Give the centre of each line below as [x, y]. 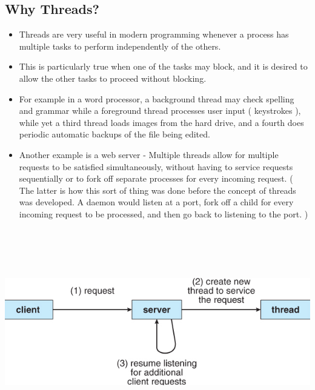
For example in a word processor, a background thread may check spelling [157, 98]
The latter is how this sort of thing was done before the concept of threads [157, 190]
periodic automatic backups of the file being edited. [114, 134]
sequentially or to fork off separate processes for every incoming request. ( [156, 178]
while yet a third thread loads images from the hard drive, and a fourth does [161, 122]
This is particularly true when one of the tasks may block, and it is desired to [163, 66]
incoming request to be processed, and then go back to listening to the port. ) [164, 213]
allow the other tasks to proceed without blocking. [113, 78]
